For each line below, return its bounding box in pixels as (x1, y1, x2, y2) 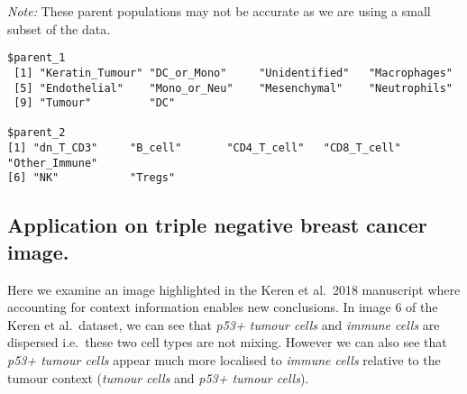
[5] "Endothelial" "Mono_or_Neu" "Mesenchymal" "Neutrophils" (14, 81, 453, 95)
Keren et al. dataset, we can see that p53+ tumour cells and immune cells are (7, 315, 440, 334)
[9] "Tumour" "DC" (14, 96, 176, 110)
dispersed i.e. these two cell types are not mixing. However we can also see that (7, 333, 447, 352)
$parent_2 (7, 126, 66, 140)
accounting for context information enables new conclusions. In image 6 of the (7, 298, 438, 316)
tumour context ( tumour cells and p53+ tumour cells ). (7, 368, 309, 387)
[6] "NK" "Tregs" (7, 171, 176, 185)
